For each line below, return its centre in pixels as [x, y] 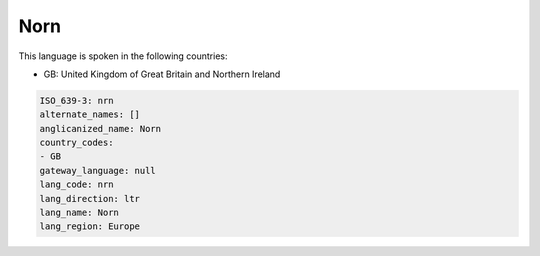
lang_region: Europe [89, 226]
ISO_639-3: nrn [76, 100]
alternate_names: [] [89, 114]
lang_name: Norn [79, 213]
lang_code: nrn [76, 184]
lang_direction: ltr [89, 198]
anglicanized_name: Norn [100, 128]
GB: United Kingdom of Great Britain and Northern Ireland [162, 74]
